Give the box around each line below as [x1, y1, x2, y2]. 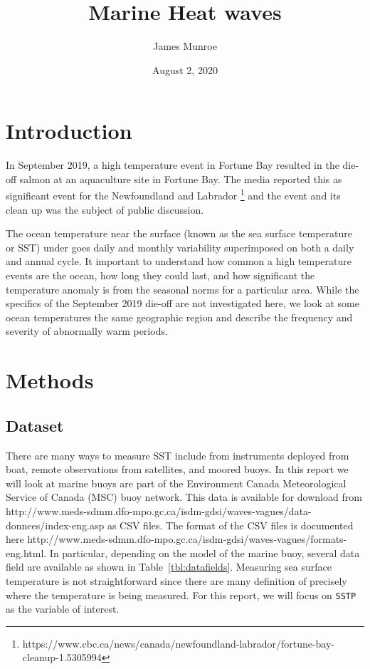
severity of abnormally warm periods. [6, 323, 168, 338]
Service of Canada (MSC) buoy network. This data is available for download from [6, 489, 362, 504]
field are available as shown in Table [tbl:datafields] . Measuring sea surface [6, 559, 332, 574]
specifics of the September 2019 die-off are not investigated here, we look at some [6, 296, 359, 311]
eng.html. [6, 545, 47, 560]
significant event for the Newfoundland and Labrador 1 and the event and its [6, 186, 341, 203]
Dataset [6, 414, 64, 436]
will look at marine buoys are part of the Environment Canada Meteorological [6, 475, 347, 490]
